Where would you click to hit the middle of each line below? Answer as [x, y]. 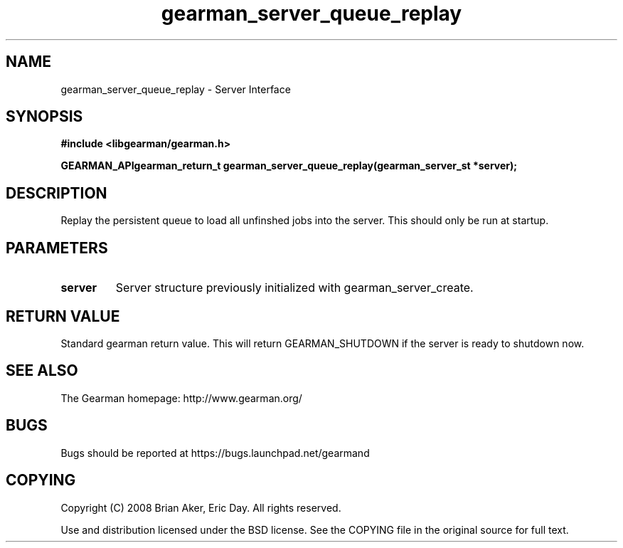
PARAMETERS [57, 248]
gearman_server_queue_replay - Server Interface [176, 89]
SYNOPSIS [44, 117]
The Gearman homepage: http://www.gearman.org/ [181, 398]
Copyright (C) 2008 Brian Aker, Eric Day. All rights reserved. [201, 507]
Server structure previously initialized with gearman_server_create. [294, 288]
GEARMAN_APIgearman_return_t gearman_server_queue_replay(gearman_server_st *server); [289, 166]
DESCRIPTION [57, 193]
